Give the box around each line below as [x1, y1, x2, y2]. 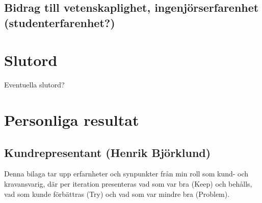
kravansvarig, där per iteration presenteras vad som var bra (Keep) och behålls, [4, 178, 252, 189]
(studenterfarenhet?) [4, 14, 115, 30]
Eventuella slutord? [4, 79, 65, 90]
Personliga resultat [4, 109, 139, 130]
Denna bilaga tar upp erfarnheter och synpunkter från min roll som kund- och [4, 168, 249, 179]
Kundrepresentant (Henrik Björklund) [4, 144, 211, 160]
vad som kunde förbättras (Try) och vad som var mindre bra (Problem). [4, 188, 230, 199]
